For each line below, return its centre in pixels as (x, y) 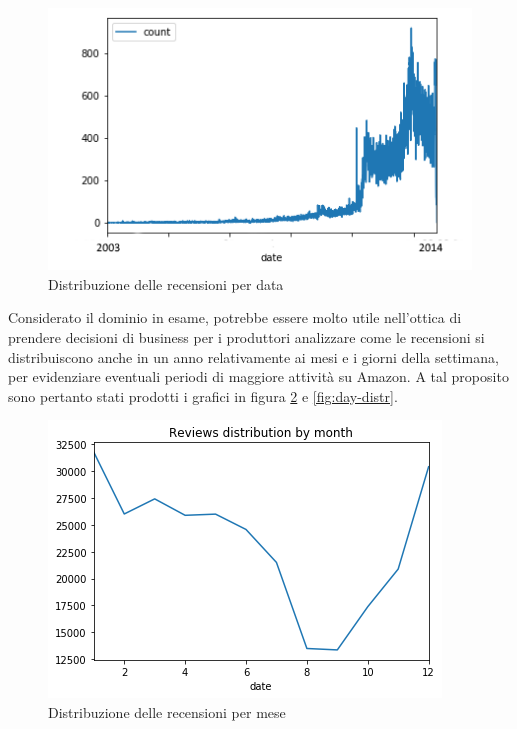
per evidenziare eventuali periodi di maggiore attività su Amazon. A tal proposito (258, 376)
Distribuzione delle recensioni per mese (167, 712)
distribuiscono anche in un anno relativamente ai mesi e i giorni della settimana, (253, 356)
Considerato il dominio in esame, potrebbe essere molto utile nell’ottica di (235, 317)
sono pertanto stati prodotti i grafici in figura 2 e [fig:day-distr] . (203, 395)
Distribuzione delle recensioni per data (166, 283)
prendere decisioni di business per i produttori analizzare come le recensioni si (246, 337)
